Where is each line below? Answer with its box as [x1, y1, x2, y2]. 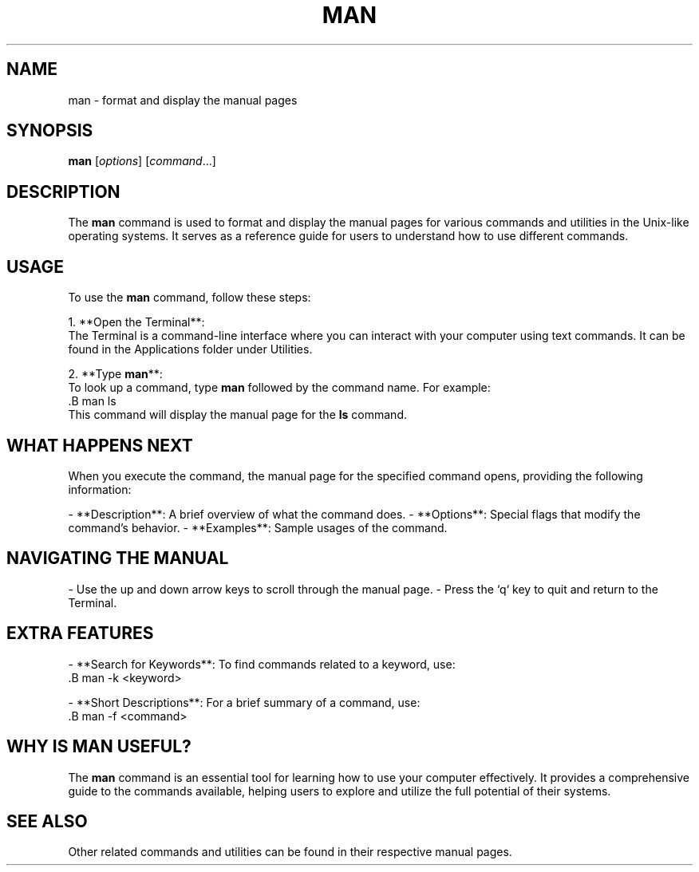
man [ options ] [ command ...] [68, 154, 216, 168]
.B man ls [68, 394, 116, 408]
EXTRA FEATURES [6, 623, 154, 644]
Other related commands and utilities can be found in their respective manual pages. [68, 845, 512, 859]
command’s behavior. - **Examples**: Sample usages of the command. [68, 520, 448, 535]
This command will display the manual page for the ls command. [68, 408, 407, 422]
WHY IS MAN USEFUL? [6, 736, 192, 757]
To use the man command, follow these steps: [68, 290, 311, 305]
